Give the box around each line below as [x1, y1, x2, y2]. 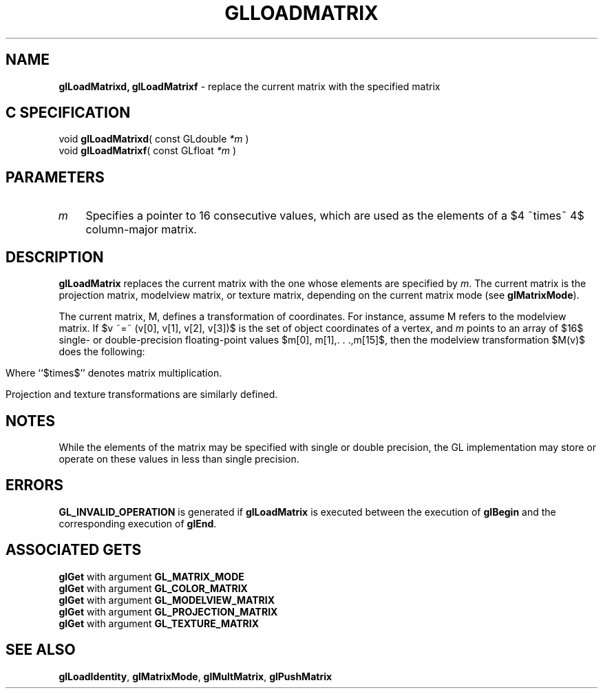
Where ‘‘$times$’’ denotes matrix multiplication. [6, 367, 222, 379]
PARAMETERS [6, 168, 105, 186]
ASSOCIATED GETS [6, 541, 142, 559]
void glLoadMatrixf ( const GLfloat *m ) [59, 145, 237, 157]
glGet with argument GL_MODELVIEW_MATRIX [59, 593, 275, 606]
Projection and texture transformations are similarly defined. [6, 388, 278, 401]
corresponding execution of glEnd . [59, 517, 217, 529]
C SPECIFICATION [6, 104, 131, 122]
